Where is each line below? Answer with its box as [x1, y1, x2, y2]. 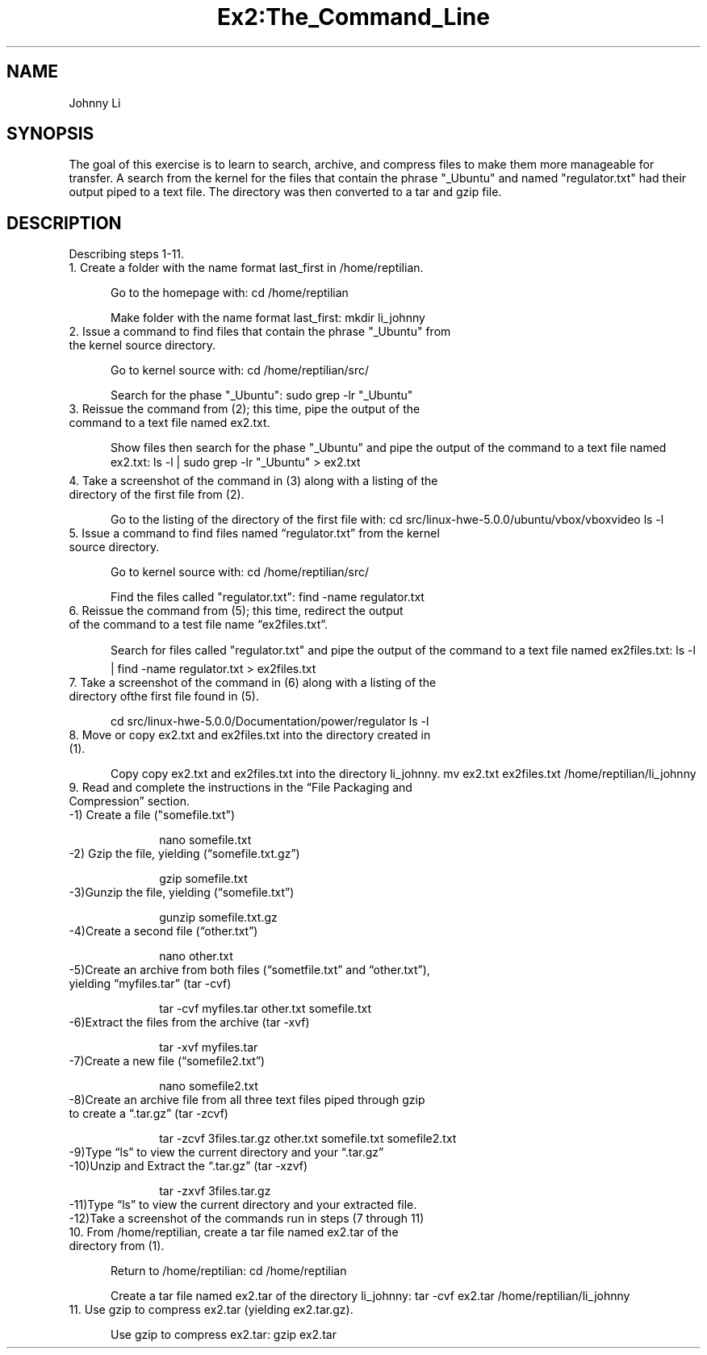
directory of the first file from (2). [69, 487, 245, 502]
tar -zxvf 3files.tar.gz [159, 1184, 271, 1198]
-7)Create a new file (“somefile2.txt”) [69, 1054, 266, 1069]
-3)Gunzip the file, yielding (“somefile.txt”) [69, 885, 295, 900]
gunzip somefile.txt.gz [159, 910, 278, 925]
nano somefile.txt [159, 833, 252, 847]
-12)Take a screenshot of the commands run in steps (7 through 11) [69, 1211, 425, 1226]
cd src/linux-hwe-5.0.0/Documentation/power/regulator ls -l [111, 714, 429, 729]
